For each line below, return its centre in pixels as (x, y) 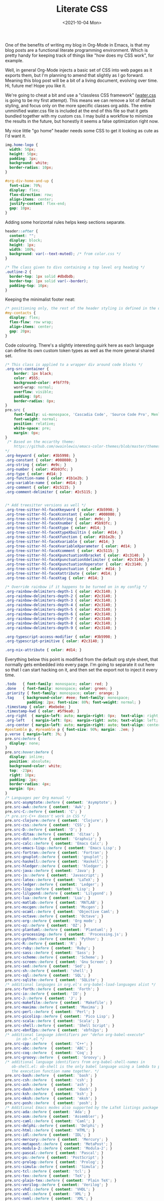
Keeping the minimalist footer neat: (40, 299)
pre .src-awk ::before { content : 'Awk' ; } (48, 807)
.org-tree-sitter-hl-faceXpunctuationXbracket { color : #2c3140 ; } (75, 555)
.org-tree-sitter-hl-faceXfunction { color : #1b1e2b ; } (63, 537)
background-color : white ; (36, 766)
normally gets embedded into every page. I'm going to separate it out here (80, 665)
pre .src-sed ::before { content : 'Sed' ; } (48, 966)
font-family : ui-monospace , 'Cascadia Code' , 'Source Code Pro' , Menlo (88, 415)
